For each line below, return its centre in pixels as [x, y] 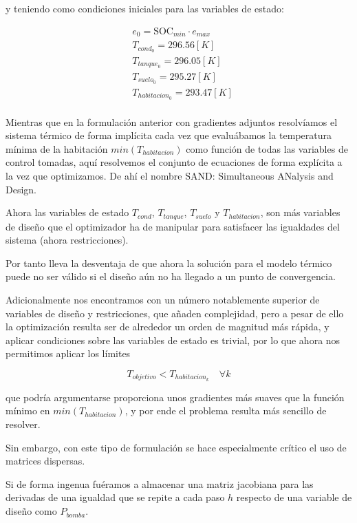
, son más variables [300, 212]
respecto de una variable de [294, 497]
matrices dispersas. [45, 461]
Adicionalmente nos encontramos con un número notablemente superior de [163, 300]
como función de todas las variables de [267, 148]
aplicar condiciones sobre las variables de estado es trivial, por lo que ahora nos [173, 340]
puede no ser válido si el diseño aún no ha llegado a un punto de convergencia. [171, 276]
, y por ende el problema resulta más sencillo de [226, 410]
